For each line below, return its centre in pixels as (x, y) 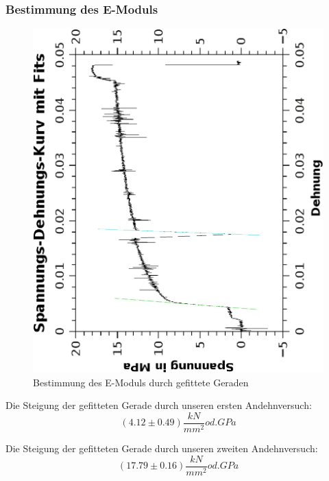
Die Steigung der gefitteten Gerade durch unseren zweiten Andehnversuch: (162, 448)
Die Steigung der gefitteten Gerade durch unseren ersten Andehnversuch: (159, 405)
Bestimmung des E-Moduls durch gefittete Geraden (141, 382)
